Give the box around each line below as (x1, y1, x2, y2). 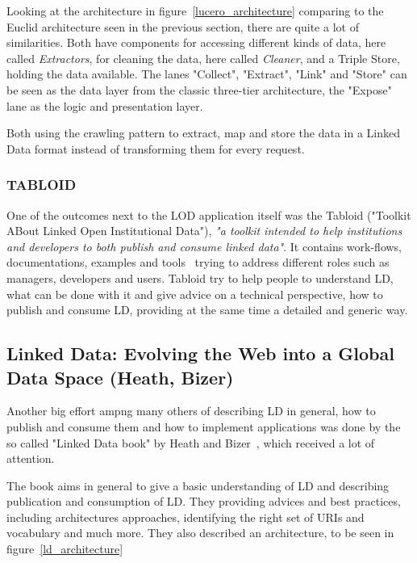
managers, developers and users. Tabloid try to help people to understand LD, (6, 269, 394, 286)
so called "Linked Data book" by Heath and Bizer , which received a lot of (6, 434, 375, 451)
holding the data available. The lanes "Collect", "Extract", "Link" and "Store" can (6, 65, 407, 82)
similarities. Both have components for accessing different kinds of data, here (6, 34, 386, 51)
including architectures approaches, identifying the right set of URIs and (6, 508, 365, 525)
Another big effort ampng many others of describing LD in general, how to (6, 402, 376, 419)
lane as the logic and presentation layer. (6, 97, 203, 114)
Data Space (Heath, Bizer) (6, 364, 234, 389)
